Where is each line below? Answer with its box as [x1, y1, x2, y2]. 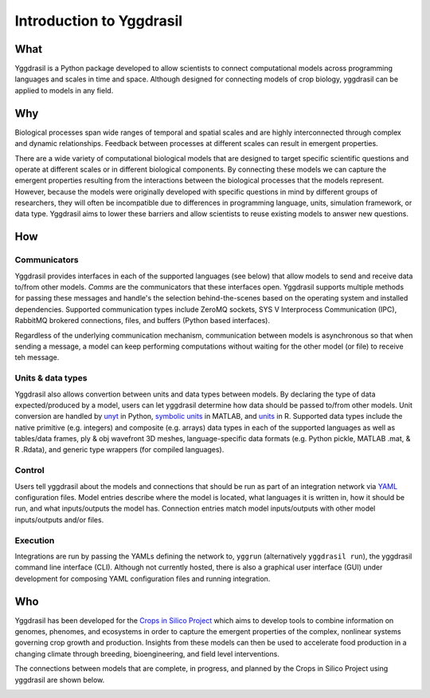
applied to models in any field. [14, 85, 114, 95]
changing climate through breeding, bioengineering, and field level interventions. [14, 649, 280, 658]
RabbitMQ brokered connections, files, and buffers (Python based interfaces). [14, 316, 271, 325]
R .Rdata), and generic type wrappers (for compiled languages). [14, 445, 225, 455]
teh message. [14, 353, 60, 362]
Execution [14, 534, 55, 546]
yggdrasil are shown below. [14, 675, 105, 684]
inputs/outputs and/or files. [14, 515, 104, 524]
